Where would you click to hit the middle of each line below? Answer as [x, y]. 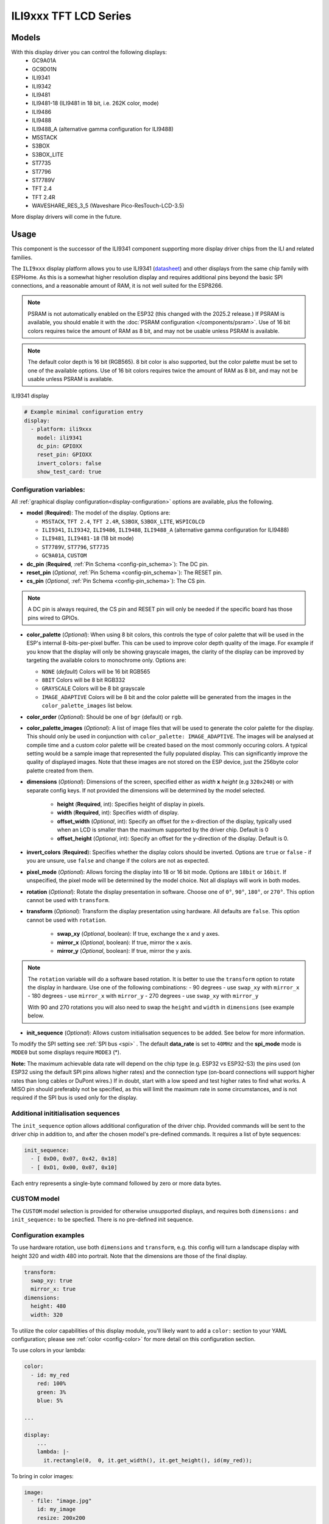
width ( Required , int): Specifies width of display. [118, 813]
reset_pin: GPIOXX [64, 455]
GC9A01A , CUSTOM [64, 555]
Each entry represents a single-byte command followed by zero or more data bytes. [116, 1183]
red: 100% [51, 1383]
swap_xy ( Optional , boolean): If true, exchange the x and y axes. [138, 934]
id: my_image [56, 1509]
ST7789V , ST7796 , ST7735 [76, 547]
